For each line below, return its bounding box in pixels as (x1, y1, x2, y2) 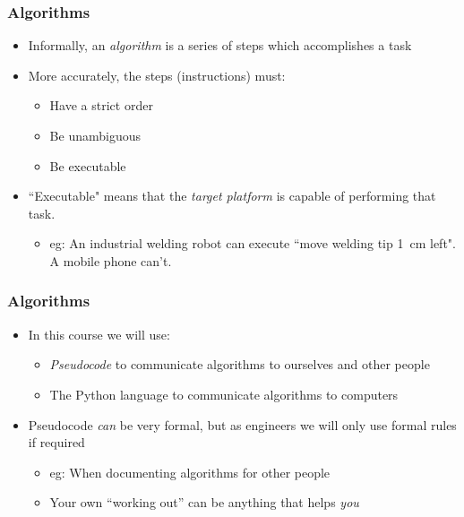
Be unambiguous (49, 126, 141, 144)
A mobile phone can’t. (49, 251, 172, 270)
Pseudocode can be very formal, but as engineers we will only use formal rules (28, 415, 457, 434)
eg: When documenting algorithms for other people (49, 462, 331, 481)
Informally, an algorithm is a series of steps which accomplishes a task (28, 36, 412, 55)
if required (28, 433, 85, 452)
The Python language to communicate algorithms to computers (49, 384, 399, 403)
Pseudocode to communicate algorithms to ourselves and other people (49, 355, 430, 374)
